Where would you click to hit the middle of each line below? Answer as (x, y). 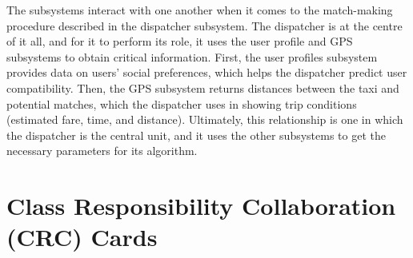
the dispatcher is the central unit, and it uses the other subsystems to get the (196, 135)
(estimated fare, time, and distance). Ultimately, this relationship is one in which (205, 119)
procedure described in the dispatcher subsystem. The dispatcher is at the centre (204, 25)
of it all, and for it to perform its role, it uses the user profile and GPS (180, 41)
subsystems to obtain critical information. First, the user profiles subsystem (192, 56)
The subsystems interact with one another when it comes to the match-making (200, 10)
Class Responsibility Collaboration (201, 206)
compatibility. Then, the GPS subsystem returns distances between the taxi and (203, 87)
